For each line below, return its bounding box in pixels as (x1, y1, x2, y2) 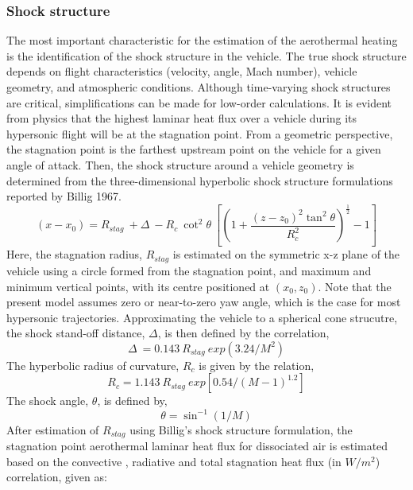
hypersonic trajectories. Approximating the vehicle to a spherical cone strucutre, (6, 309, 398, 325)
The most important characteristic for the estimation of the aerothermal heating (6, 32, 398, 49)
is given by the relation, (199, 356, 315, 373)
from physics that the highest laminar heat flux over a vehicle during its (6, 110, 357, 126)
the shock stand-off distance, (6, 325, 145, 341)
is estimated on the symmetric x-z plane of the (172, 246, 400, 262)
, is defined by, (97, 392, 168, 409)
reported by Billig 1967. (6, 188, 122, 204)
